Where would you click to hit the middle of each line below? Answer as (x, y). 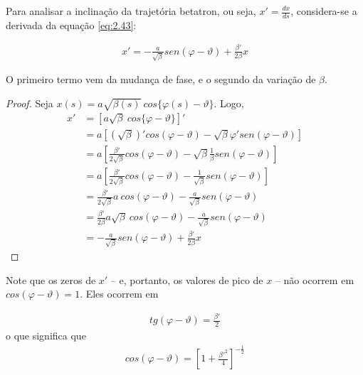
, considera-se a (324, 11)
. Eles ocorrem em (119, 294)
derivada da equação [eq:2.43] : (71, 25)
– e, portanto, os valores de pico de (187, 279)
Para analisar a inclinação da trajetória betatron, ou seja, (131, 11)
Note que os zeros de (51, 279)
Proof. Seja (30, 103)
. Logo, (229, 103)
